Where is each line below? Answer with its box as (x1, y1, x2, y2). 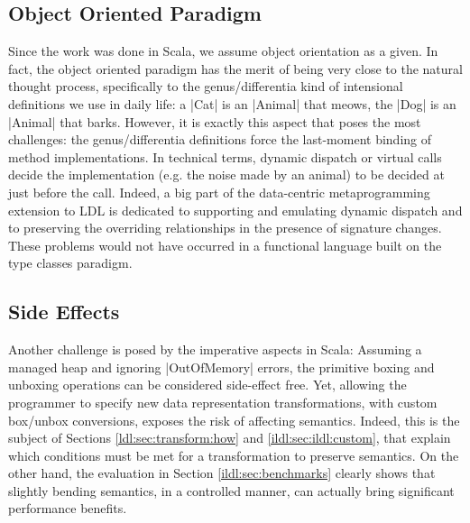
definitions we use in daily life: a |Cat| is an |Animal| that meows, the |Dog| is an (8, 94, 456, 113)
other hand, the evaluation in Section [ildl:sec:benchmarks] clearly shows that (8, 463, 436, 482)
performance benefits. (8, 499, 127, 518)
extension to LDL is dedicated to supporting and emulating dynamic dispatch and (8, 200, 463, 219)
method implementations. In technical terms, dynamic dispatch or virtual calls (8, 147, 442, 166)
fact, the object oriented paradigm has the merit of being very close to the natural (8, 59, 463, 78)
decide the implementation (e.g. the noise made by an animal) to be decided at (8, 165, 445, 184)
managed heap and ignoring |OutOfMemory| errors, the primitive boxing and (8, 357, 435, 376)
